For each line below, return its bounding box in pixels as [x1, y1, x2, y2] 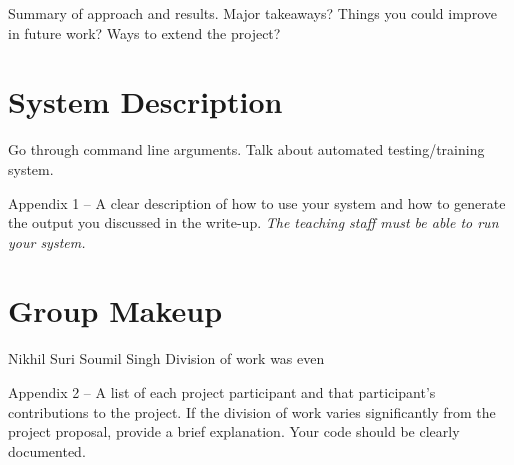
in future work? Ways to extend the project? [8, 22, 281, 43]
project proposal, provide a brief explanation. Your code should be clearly [8, 421, 460, 442]
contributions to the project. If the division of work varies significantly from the [8, 401, 496, 422]
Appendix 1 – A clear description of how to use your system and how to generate [8, 192, 506, 213]
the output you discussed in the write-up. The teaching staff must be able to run [8, 212, 499, 233]
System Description [8, 81, 283, 122]
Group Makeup [8, 290, 223, 331]
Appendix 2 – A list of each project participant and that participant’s [8, 382, 436, 402]
